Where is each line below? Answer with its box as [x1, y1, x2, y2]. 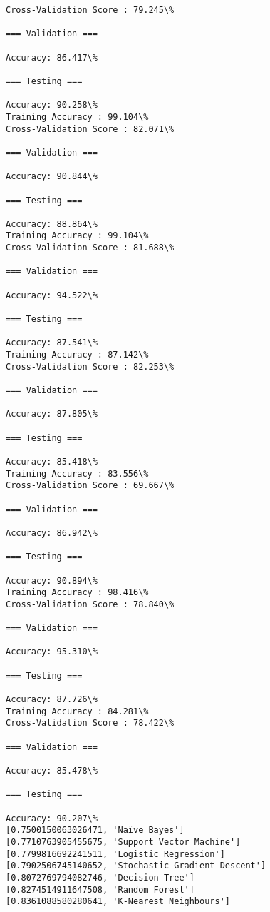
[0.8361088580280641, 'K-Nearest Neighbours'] [6, 896, 230, 907]
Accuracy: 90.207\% [6, 813, 98, 824]
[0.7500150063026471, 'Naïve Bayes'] [6, 825, 185, 836]
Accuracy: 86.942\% [6, 527, 98, 538]
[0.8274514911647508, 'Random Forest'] [6, 884, 194, 895]
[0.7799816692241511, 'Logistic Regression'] [6, 848, 225, 859]
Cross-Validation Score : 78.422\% [6, 718, 175, 729]
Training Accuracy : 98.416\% [6, 587, 149, 598]
